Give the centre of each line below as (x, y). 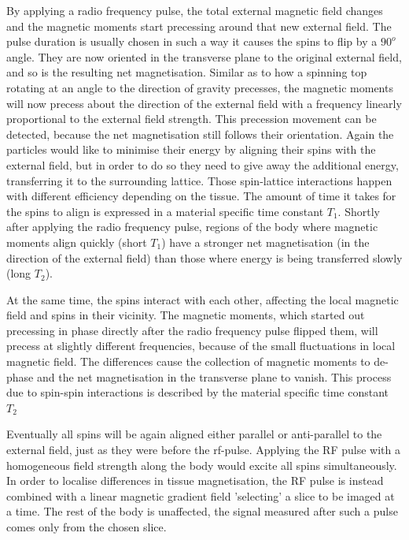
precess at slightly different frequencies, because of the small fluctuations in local (201, 346)
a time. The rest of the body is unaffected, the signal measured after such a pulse (202, 511)
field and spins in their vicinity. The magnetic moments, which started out (186, 315)
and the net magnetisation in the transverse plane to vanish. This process (214, 376)
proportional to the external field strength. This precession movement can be (192, 119)
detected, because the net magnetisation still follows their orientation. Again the (200, 134)
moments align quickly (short (77, 242)
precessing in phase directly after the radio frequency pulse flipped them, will (192, 330)
